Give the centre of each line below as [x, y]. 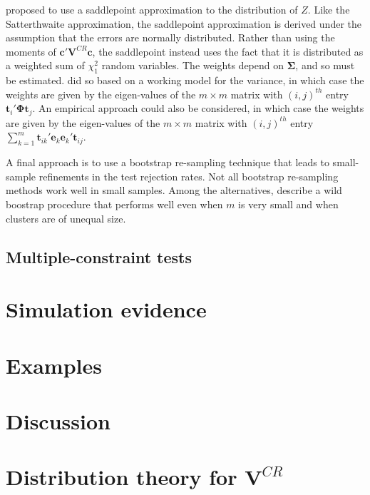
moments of [31, 51]
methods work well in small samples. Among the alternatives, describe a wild [174, 190]
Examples [54, 365]
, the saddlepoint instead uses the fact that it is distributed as [228, 51]
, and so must [325, 65]
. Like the [329, 9]
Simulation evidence [106, 309]
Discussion [58, 420]
